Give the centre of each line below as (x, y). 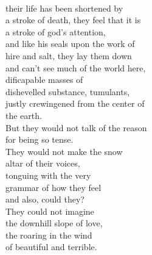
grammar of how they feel (54, 187)
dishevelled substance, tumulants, (68, 91)
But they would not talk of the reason (76, 127)
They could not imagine (50, 211)
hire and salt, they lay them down (69, 55)
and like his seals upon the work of (70, 44)
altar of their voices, (43, 163)
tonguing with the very (48, 175)
